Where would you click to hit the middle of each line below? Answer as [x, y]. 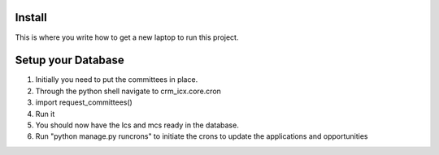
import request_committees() [84, 102]
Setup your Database [70, 60]
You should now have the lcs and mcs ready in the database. [137, 125]
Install [31, 17]
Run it [45, 114]
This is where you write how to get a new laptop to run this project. [127, 37]
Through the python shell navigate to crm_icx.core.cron [128, 91]
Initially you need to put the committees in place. [117, 80]
